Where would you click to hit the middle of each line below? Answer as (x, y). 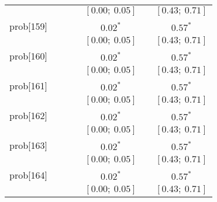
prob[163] (28, 145)
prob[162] (28, 115)
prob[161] (28, 86)
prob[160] (28, 56)
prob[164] (28, 175)
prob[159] (28, 26)
